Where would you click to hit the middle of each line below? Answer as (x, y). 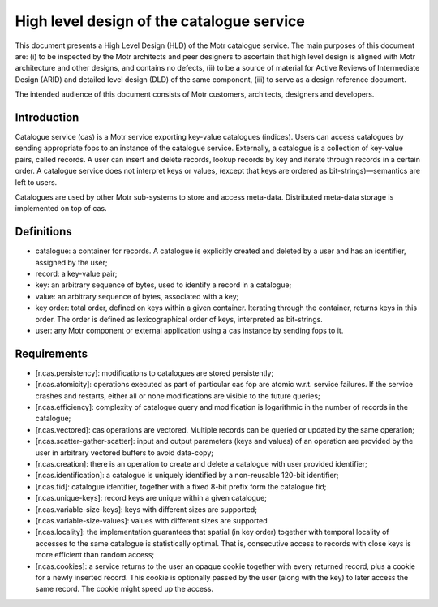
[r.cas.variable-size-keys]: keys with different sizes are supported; (146, 509)
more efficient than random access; (95, 555)
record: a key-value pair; (76, 274)
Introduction (47, 117)
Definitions (43, 232)
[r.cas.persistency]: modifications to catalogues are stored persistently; (155, 372)
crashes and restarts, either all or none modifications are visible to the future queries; (178, 396)
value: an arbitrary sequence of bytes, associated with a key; (137, 296)
